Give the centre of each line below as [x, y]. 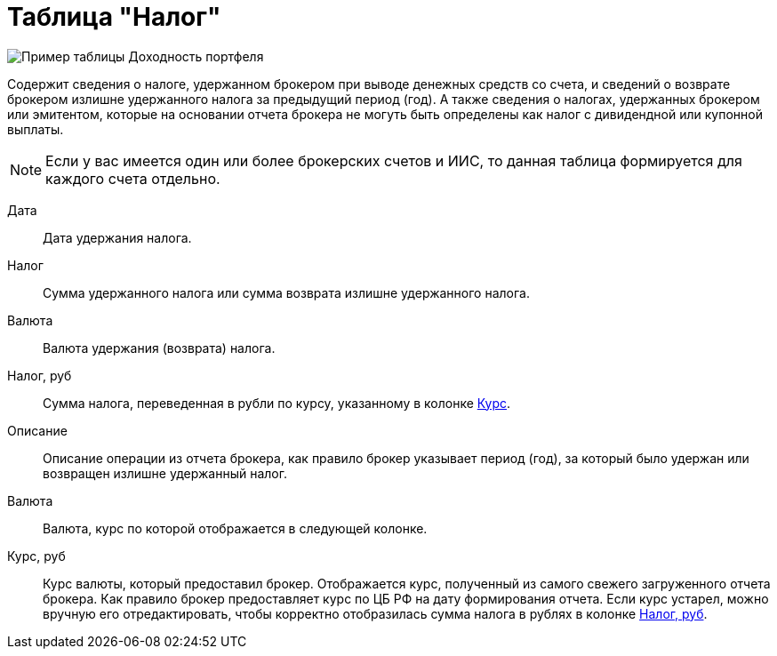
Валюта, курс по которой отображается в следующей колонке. [235, 528]
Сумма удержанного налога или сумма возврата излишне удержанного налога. [286, 292]
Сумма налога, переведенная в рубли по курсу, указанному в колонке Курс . [277, 403]
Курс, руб [36, 556]
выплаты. [36, 129]
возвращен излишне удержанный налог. [165, 473]
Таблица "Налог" [114, 17]
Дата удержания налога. [117, 237]
